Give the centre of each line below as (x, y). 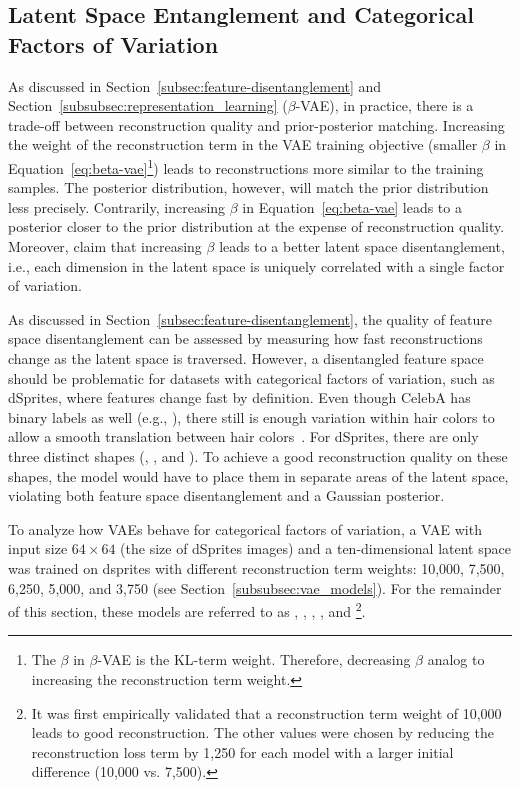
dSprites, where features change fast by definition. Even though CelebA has (239, 397)
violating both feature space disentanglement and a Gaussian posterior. (226, 495)
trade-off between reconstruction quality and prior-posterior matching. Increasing (256, 124)
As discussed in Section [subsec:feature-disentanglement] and (195, 85)
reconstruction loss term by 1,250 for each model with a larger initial (242, 751)
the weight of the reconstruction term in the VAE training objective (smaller (243, 144)
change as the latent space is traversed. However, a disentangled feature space (246, 357)
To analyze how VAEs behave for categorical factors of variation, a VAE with (245, 528)
